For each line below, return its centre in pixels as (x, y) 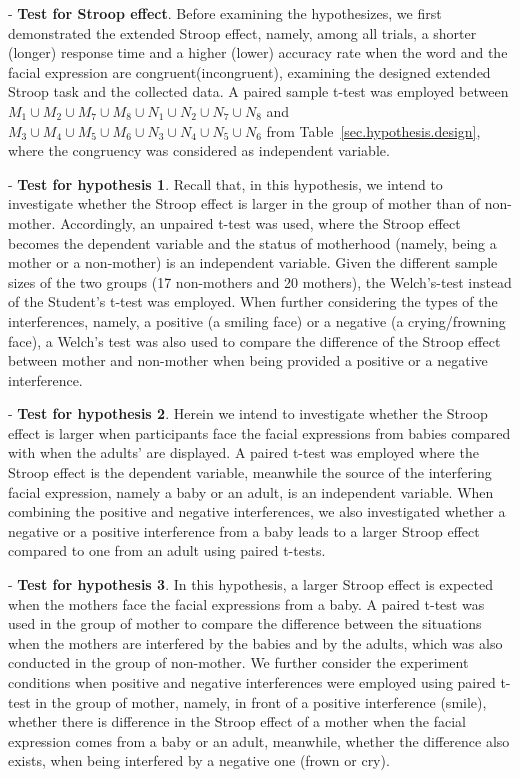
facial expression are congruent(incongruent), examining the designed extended (249, 71)
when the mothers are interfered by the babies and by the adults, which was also (255, 642)
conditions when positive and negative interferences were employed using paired (252, 682)
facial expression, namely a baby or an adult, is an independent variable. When (251, 491)
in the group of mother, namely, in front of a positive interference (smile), (261, 701)
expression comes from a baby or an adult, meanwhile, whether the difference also (259, 740)
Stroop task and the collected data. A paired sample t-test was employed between (258, 91)
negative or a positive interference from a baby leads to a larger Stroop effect (244, 530)
